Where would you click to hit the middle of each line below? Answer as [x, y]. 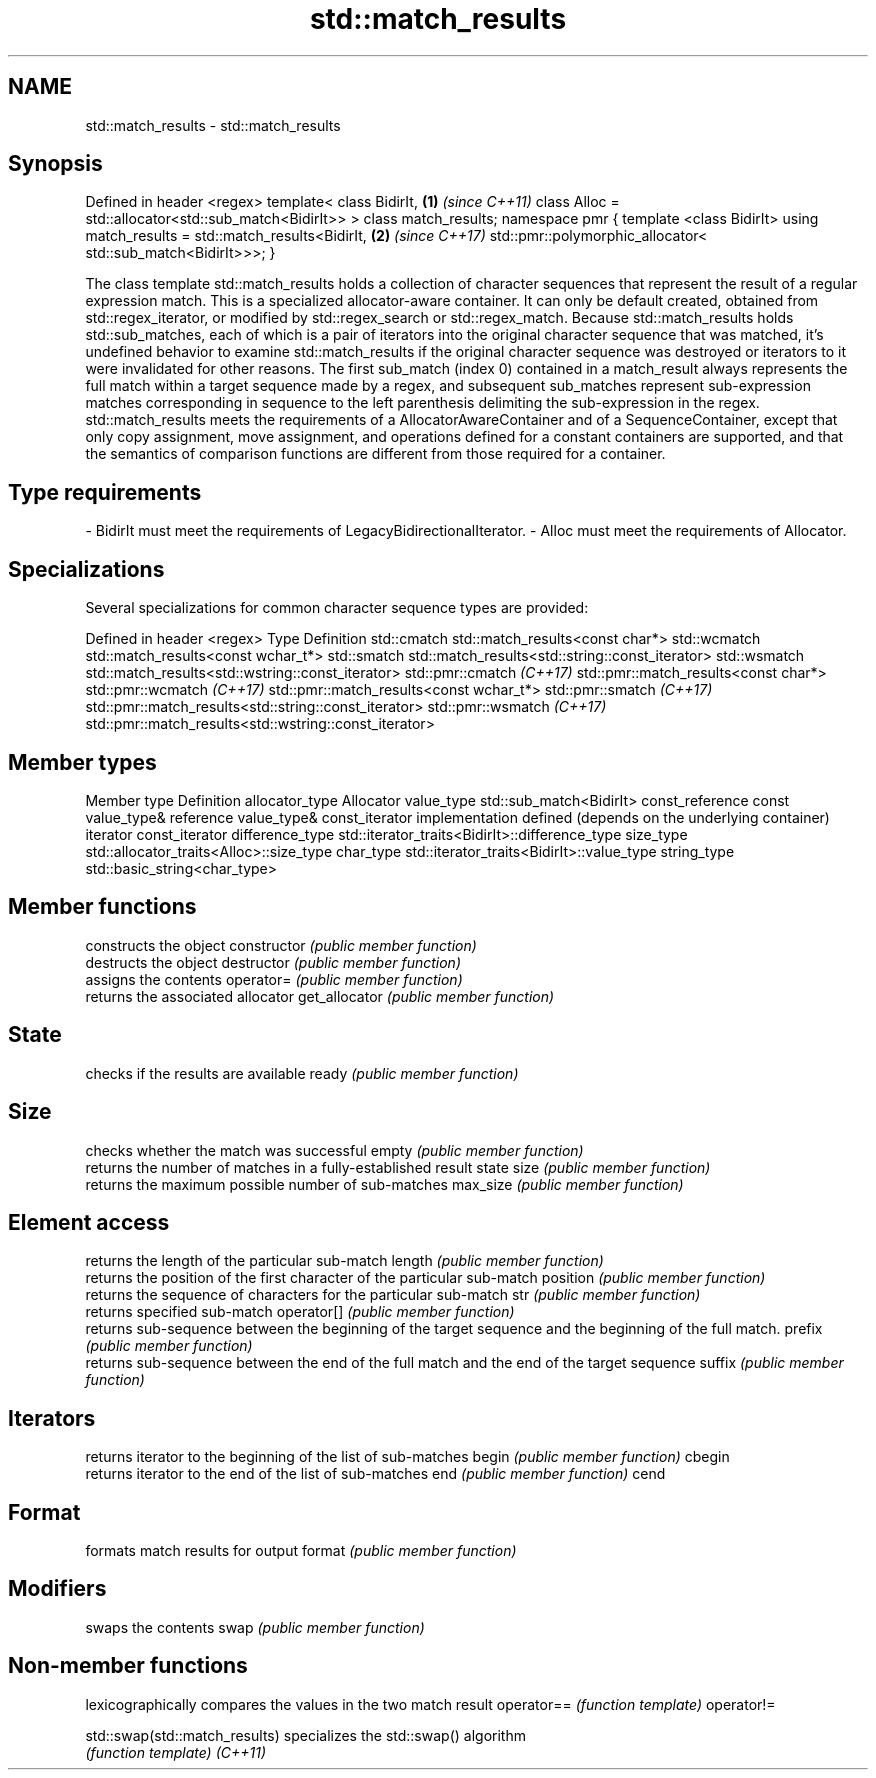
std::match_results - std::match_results [213, 125]
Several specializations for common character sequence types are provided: [337, 608]
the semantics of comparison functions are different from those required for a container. [375, 454]
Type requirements [105, 492]
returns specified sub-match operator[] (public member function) [300, 1312]
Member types [82, 762]
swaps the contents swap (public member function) [255, 1627]
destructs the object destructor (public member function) [273, 962]
